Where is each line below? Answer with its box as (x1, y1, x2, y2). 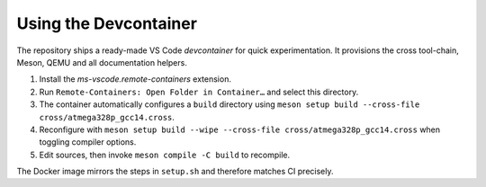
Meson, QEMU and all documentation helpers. (16, 57, 188, 67)
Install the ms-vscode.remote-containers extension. (39, 74, 231, 85)
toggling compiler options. (39, 137, 137, 147)
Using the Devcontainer (16, 13, 198, 33)
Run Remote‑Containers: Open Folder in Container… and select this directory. (39, 86, 359, 97)
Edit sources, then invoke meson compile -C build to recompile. (39, 149, 291, 160)
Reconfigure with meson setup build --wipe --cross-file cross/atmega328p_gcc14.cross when (39, 124, 441, 135)
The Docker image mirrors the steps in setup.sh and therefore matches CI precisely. (16, 166, 334, 177)
